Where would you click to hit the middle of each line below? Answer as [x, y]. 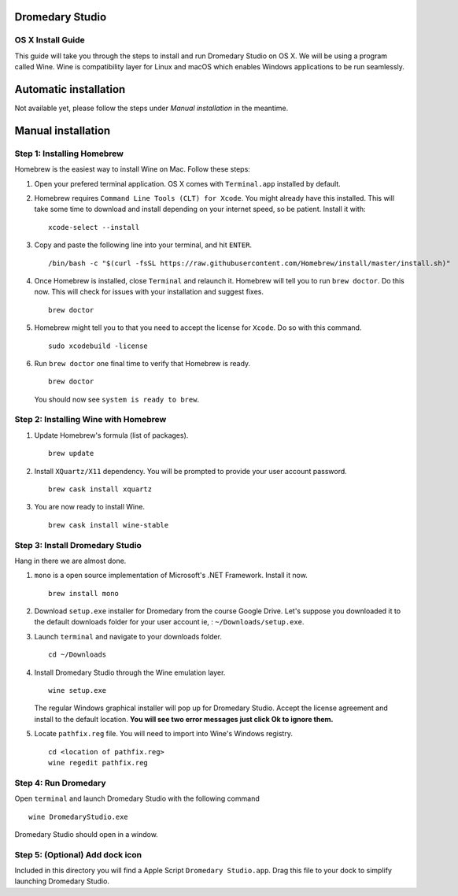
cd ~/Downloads [78, 655]
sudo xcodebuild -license [98, 346]
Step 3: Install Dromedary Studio [78, 545]
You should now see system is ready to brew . [117, 399]
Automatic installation [70, 89]
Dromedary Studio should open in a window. [87, 834]
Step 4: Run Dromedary [60, 783]
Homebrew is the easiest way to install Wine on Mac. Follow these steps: [133, 169]
